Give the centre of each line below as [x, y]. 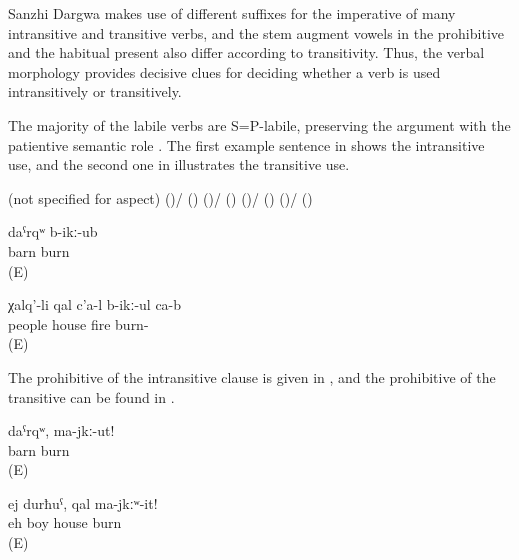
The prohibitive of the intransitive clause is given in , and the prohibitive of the [252, 376]
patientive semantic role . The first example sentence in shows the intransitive [246, 144]
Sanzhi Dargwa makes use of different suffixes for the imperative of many [232, 13]
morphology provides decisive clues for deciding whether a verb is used [224, 71]
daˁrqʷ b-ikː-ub [53, 231]
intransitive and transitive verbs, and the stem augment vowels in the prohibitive [256, 32]
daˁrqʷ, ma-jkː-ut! [61, 430]
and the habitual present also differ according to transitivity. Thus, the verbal [246, 52]
